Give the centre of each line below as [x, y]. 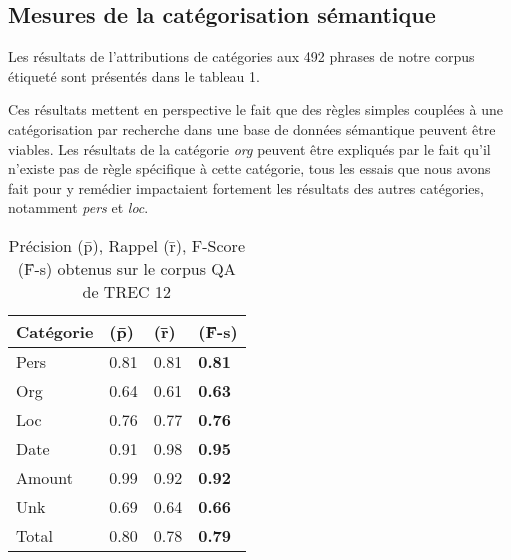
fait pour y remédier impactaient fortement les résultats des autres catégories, [246, 187]
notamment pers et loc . [78, 207]
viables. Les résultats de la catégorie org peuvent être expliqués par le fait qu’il [249, 148]
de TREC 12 [126, 291]
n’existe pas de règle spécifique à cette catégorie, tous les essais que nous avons [249, 168]
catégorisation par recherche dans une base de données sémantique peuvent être [252, 128]
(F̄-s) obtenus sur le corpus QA [126, 268]
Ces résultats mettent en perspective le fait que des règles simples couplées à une [255, 109]
